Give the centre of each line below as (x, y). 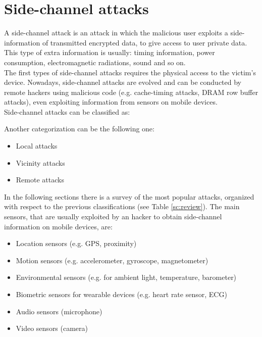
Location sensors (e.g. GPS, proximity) (76, 243)
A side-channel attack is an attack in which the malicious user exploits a (116, 33)
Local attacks (37, 146)
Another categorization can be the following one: (79, 129)
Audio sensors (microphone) (59, 311)
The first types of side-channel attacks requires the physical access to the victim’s (130, 72)
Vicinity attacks (40, 162)
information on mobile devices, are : (58, 226)
